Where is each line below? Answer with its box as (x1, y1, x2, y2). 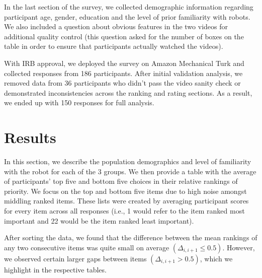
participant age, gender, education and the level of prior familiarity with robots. (4, 11, 250, 22)
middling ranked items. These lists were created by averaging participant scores (4, 195, 249, 206)
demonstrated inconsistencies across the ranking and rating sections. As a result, (4, 87, 252, 98)
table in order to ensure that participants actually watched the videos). (4, 41, 223, 51)
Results (4, 127, 56, 148)
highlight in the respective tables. (4, 264, 107, 274)
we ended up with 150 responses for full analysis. (4, 97, 154, 108)
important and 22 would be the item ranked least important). (4, 215, 194, 226)
